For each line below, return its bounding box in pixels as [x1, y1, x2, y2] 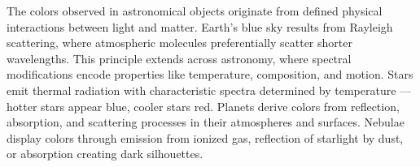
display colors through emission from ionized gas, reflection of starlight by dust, [7, 129, 404, 146]
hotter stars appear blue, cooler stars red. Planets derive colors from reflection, [7, 97, 400, 114]
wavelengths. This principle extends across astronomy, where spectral [7, 49, 352, 66]
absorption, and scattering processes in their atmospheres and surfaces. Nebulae [7, 113, 405, 131]
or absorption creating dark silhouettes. [7, 145, 203, 162]
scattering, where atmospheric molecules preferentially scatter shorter [7, 34, 352, 51]
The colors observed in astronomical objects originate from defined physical [7, 2, 383, 19]
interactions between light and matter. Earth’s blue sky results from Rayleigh [7, 18, 393, 35]
